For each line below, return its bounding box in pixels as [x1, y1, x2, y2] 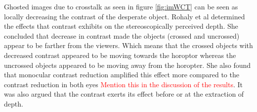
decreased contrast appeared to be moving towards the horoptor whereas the [4, 50, 236, 60]
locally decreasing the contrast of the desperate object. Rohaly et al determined [4, 11, 245, 21]
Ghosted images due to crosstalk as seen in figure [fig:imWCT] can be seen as [4, 1, 238, 11]
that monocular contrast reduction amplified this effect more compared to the [4, 69, 239, 80]
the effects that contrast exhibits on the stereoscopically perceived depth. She [4, 21, 238, 31]
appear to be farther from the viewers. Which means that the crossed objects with [4, 40, 253, 51]
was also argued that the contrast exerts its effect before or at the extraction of [4, 89, 244, 99]
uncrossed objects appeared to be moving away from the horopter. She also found [4, 59, 251, 70]
